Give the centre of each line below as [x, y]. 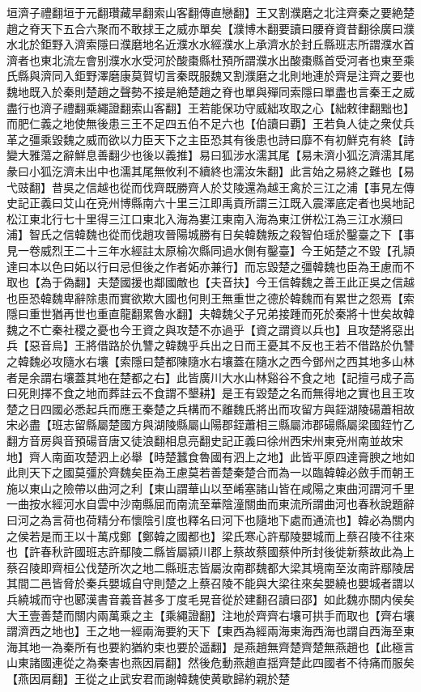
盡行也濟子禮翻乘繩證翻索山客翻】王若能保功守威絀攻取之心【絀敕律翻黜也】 [210, 107]
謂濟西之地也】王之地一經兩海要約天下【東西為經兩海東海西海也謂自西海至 [205, 631]
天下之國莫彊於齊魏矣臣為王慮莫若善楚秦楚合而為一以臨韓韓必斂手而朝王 [221, 472]
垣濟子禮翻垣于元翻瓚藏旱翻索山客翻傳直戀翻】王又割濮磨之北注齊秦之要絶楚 [210, 12]
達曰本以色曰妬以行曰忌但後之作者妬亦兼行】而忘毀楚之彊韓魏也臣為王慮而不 [210, 266]
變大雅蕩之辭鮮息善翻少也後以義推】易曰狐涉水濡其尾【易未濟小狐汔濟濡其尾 [210, 155]
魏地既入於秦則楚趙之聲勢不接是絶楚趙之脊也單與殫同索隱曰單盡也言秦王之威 [210, 91]
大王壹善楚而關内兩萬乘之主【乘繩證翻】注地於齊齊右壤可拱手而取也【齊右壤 [210, 615]
